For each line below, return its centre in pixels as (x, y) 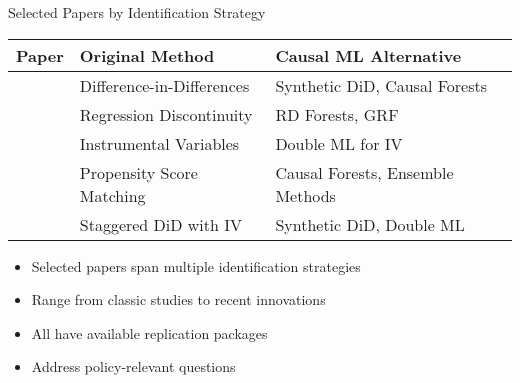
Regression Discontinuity (166, 114)
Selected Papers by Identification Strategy (137, 12)
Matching (112, 195)
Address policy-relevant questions (133, 366)
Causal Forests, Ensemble (364, 172)
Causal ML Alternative (368, 55)
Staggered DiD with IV (161, 224)
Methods (305, 195)
